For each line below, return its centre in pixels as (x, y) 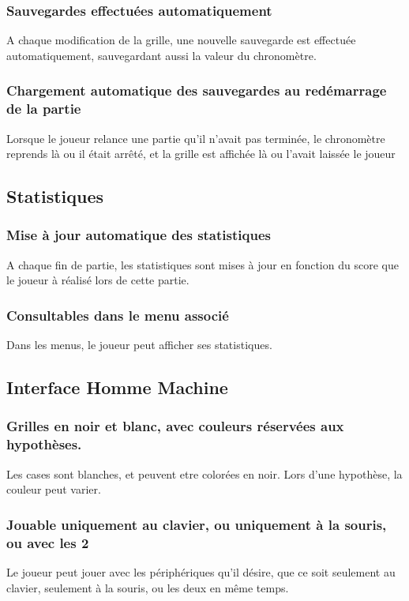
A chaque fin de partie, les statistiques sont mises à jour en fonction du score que (203, 264)
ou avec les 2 (48, 542)
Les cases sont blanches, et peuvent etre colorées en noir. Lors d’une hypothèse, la (204, 473)
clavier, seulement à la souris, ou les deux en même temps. (148, 587)
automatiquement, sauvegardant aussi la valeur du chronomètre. (161, 55)
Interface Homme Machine (117, 387)
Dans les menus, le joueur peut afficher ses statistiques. (139, 345)
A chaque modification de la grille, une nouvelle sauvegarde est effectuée (181, 40)
